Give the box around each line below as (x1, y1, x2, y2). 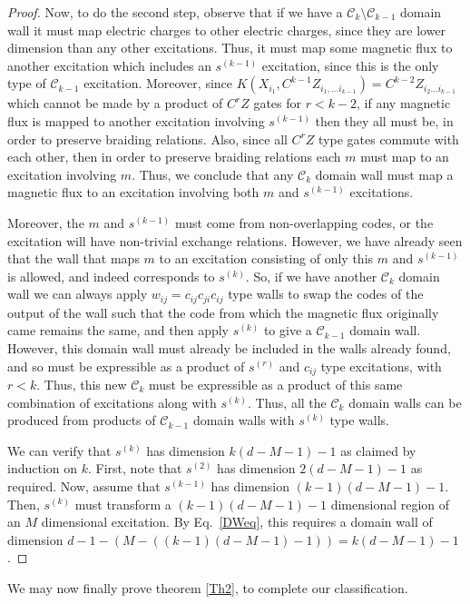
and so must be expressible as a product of (7, 356, 245, 375)
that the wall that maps (7, 249, 140, 268)
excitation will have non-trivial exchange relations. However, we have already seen (7, 231, 463, 250)
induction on (7, 459, 78, 478)
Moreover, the (7, 213, 84, 232)
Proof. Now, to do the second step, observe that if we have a (7, 3, 343, 21)
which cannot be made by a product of (7, 94, 223, 113)
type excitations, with (320, 356, 442, 375)
